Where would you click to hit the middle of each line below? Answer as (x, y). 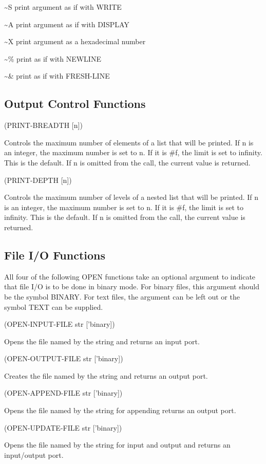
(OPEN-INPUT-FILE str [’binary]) (60, 324)
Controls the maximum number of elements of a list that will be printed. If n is (129, 142)
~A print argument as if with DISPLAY (67, 24)
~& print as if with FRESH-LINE (57, 76)
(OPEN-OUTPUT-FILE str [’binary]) (64, 358)
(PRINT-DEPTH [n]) (38, 180)
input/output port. (34, 454)
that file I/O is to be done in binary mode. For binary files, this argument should (132, 286)
